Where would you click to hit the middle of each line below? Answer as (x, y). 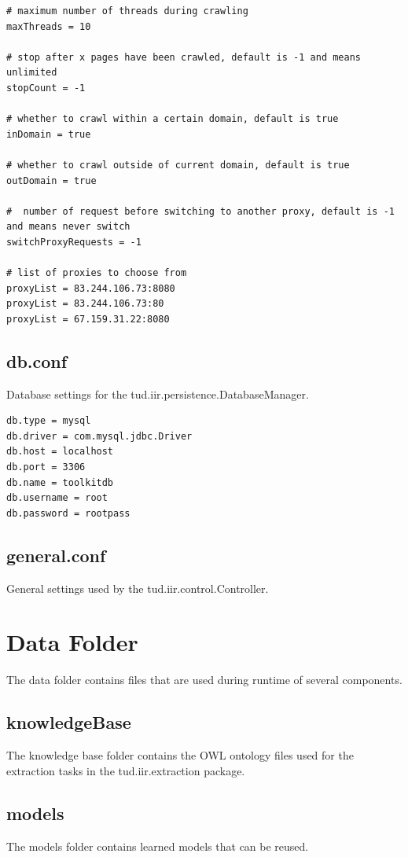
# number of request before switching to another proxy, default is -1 (200, 211)
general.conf (56, 555)
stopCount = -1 (46, 88)
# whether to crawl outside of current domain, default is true (178, 165)
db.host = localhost (60, 452)
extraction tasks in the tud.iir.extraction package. (126, 770)
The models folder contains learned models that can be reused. (158, 846)
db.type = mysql (49, 421)
